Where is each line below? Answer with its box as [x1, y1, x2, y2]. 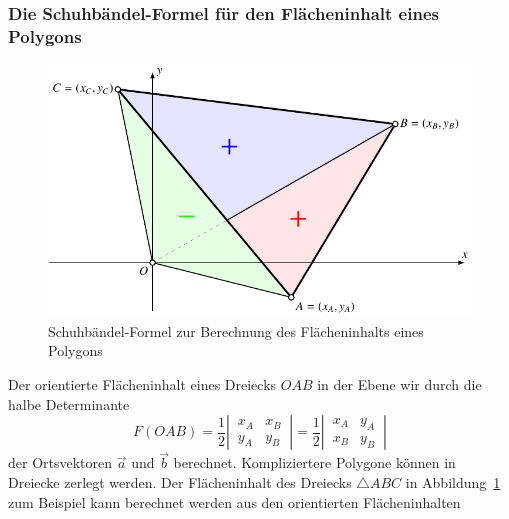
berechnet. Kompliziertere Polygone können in [173, 452, 456, 473]
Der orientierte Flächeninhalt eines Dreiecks [8, 374, 277, 395]
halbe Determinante [8, 393, 130, 414]
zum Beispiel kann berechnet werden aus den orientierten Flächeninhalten [8, 491, 461, 512]
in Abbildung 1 [405, 472, 501, 493]
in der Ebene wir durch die [317, 374, 482, 395]
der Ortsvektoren [8, 452, 113, 473]
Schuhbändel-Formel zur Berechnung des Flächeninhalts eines [48, 320, 424, 341]
